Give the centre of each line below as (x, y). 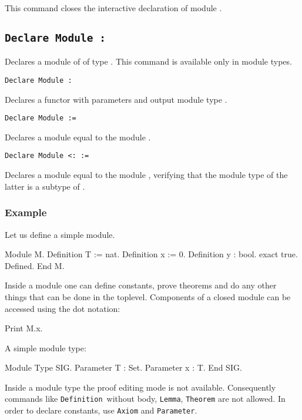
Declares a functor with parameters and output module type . (116, 99)
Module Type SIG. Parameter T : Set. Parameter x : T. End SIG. (123, 367)
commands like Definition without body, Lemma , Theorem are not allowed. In (145, 399)
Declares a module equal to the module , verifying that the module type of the (146, 175)
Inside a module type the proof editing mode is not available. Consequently (140, 387)
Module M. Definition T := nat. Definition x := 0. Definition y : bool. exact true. (151, 254)
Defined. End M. (35, 265)
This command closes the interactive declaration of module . (113, 8)
